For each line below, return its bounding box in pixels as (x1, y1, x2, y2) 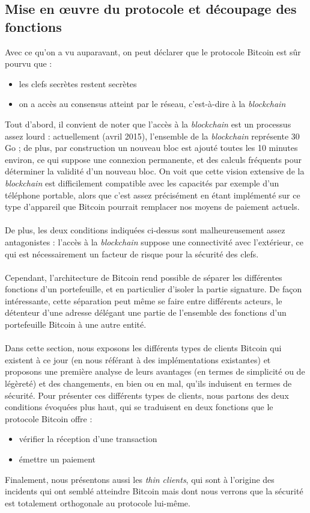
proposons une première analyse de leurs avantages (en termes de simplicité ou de (5, 365, 305, 378)
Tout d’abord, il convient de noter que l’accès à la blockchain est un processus (5, 117, 291, 130)
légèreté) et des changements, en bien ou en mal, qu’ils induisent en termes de (5, 377, 292, 390)
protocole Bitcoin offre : (5, 412, 93, 425)
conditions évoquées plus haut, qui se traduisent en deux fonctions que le (5, 401, 273, 413)
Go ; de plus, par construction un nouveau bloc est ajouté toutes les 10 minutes (5, 141, 298, 154)
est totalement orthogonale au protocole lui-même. (5, 496, 190, 509)
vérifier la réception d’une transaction (19, 432, 157, 445)
